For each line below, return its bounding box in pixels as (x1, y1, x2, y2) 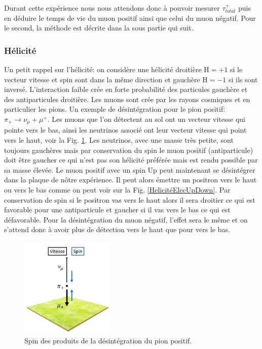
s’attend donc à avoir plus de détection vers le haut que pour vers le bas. (4, 224, 230, 235)
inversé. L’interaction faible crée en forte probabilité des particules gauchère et (4, 84, 248, 94)
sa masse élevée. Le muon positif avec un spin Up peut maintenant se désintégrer (4, 164, 255, 175)
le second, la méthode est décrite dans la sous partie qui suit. (4, 22, 194, 33)
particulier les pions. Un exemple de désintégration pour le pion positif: (4, 104, 226, 114)
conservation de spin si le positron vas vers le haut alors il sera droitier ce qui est (4, 194, 255, 205)
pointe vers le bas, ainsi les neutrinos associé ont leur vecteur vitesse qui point (4, 124, 247, 135)
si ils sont (228, 74, 258, 84)
